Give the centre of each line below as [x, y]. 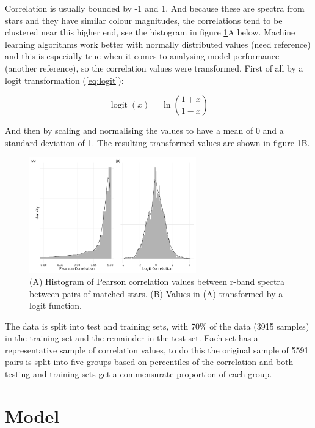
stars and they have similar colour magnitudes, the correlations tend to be [144, 20]
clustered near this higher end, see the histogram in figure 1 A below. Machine [150, 32]
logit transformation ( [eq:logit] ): [64, 80]
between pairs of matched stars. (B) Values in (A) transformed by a [156, 293]
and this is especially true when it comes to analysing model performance [142, 56]
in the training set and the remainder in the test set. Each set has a [132, 338]
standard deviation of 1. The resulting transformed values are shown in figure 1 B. [157, 142]
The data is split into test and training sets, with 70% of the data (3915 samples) [157, 326]
